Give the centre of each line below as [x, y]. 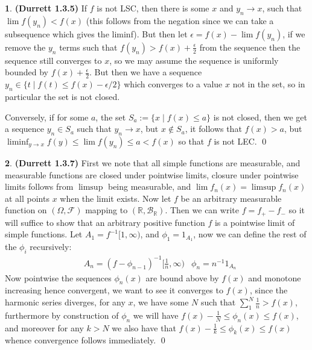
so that [191, 141]
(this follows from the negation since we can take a [180, 20]
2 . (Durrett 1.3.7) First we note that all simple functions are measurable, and [153, 163]
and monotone [275, 277]
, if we [294, 33]
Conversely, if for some [47, 117]
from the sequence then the [250, 47]
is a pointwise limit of [255, 222]
